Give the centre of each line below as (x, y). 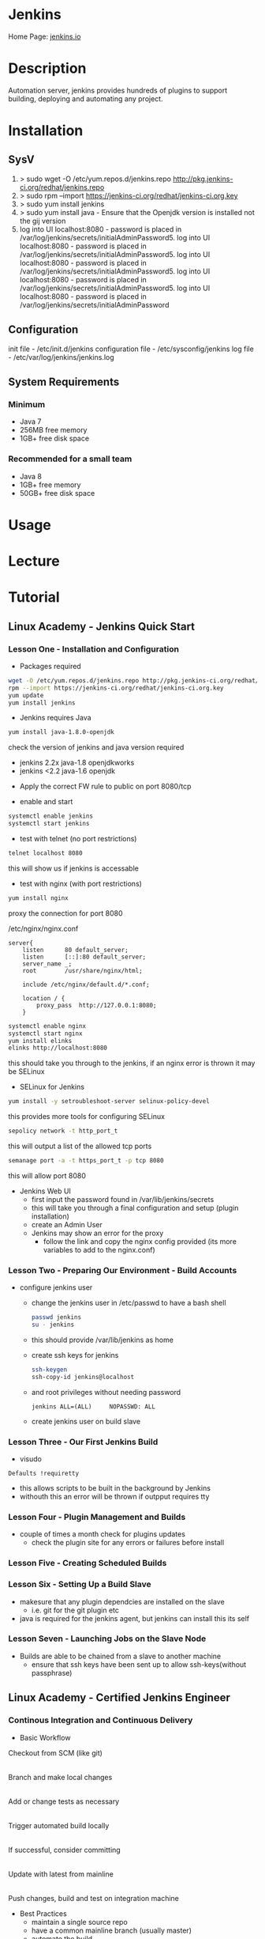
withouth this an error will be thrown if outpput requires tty (114, 1497)
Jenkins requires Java (56, 718)
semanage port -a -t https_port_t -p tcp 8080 (86, 1161)
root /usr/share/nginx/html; (83, 970)
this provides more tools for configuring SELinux (87, 1117)
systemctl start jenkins (49, 824)
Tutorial (34, 597)
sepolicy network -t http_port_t (63, 1131)
